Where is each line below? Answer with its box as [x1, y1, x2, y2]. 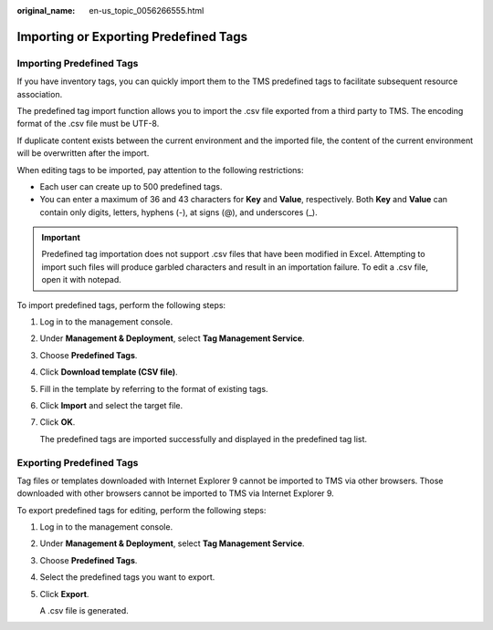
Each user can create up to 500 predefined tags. [39, 181, 223, 191]
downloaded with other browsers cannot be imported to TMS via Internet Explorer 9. [16, 488, 335, 499]
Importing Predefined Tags [16, 57, 139, 69]
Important [41, 232, 81, 243]
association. [16, 88, 63, 99]
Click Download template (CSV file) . [39, 367, 178, 377]
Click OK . [39, 417, 76, 428]
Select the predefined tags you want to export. [39, 572, 215, 583]
